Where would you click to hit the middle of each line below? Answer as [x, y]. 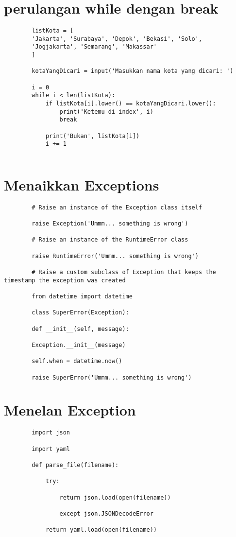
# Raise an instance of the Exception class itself [117, 207]
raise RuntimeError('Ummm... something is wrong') [115, 256]
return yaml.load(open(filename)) [101, 530]
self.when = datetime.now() [77, 361]
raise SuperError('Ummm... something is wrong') [112, 377]
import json [51, 433]
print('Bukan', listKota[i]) [93, 136]
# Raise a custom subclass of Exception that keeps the [124, 272]
